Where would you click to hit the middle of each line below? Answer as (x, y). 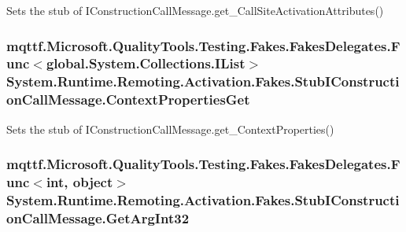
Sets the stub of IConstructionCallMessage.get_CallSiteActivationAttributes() (195, 10)
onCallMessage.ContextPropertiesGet (128, 99)
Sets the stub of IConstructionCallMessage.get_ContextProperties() (170, 129)
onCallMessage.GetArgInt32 (98, 217)
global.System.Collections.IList (146, 63)
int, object (79, 182)
